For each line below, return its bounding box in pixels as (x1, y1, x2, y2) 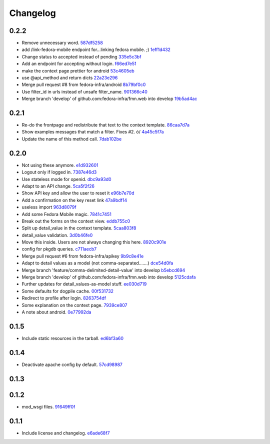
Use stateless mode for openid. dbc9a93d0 (21, 176, 112, 182)
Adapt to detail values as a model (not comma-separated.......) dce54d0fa (21, 260, 173, 266)
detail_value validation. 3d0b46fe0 (21, 232, 93, 238)
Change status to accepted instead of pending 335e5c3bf (21, 53, 141, 59)
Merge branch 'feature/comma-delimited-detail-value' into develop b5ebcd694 (21, 267, 185, 273)
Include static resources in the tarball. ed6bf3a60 (21, 335, 124, 341)
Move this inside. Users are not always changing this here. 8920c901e (21, 239, 166, 245)
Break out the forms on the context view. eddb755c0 (21, 218, 130, 224)
